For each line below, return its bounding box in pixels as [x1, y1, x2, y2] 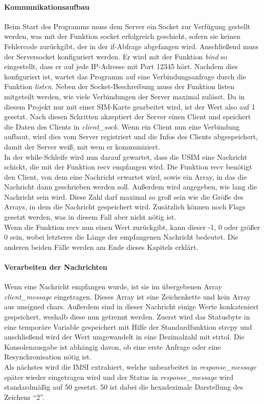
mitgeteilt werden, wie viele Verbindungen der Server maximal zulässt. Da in [4, 91, 245, 101]
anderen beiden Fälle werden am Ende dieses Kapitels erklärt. [4, 241, 199, 252]
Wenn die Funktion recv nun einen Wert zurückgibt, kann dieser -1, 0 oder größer [4, 221, 260, 232]
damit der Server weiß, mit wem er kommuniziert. [4, 141, 160, 152]
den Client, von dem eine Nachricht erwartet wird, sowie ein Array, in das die [4, 171, 247, 182]
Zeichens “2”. [4, 391, 45, 402]
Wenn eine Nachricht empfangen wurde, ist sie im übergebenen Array [4, 281, 222, 292]
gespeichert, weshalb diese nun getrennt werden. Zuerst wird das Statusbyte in [4, 311, 250, 322]
